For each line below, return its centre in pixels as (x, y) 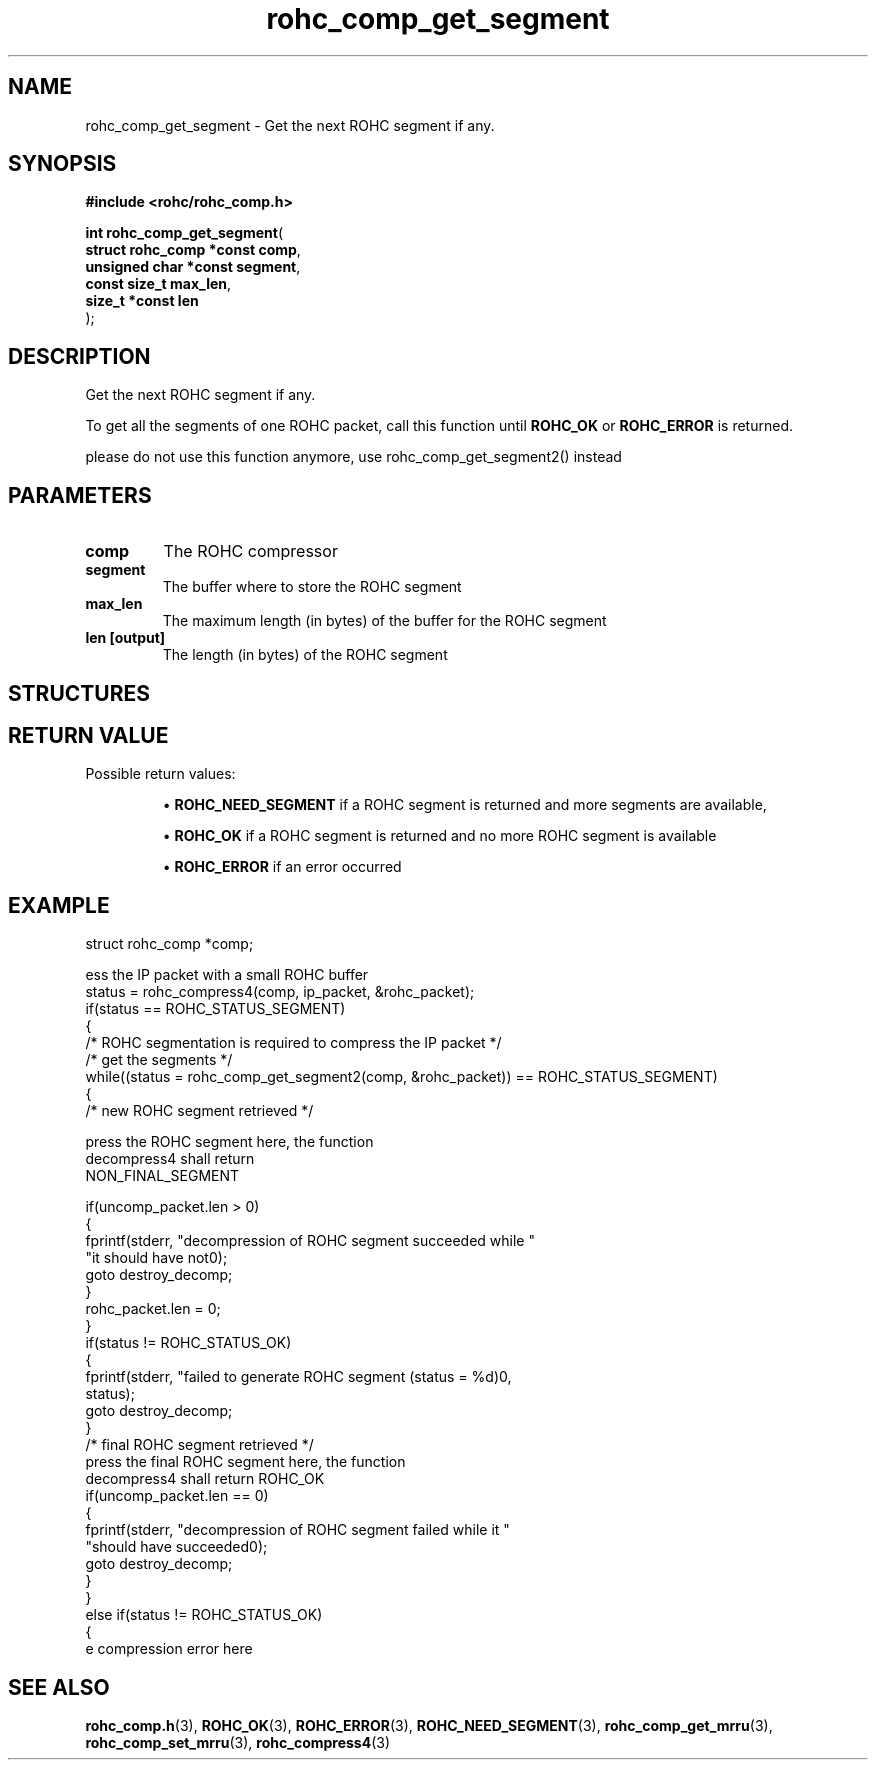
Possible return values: (160, 774)
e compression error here (169, 1649)
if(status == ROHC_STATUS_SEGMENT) (215, 1009)
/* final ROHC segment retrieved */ (199, 1445)
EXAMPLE (59, 905)
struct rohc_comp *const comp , (193, 250)
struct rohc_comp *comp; (169, 944)
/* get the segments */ (159, 1060)
